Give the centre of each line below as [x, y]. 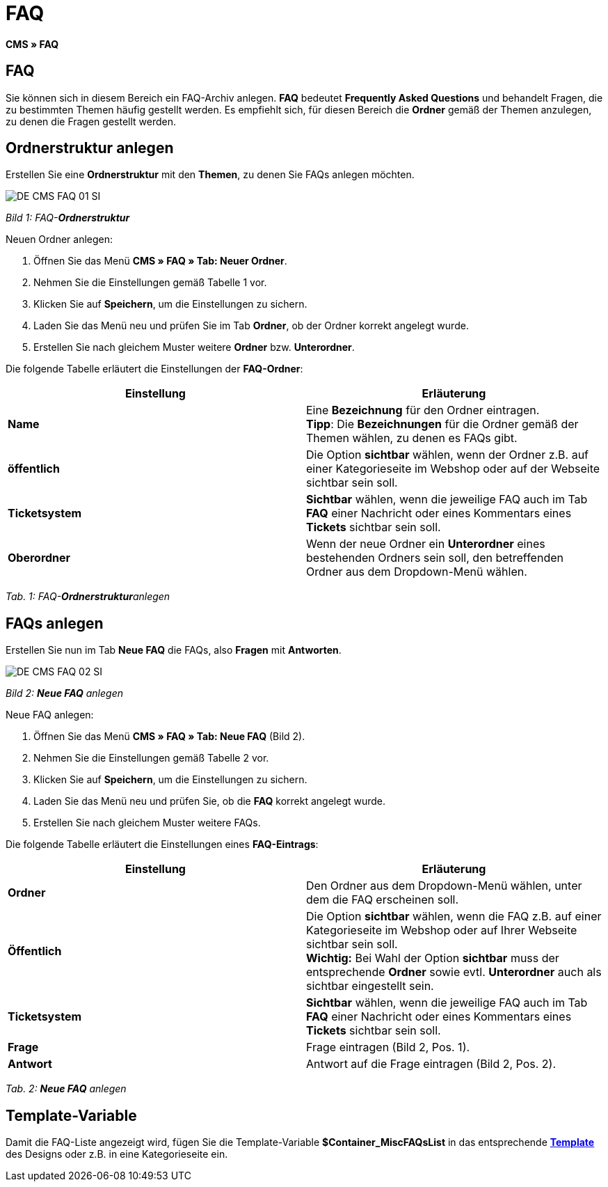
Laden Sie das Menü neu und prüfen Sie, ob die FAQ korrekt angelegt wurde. [210, 801]
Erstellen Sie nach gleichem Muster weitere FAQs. [147, 823]
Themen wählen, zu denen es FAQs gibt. [412, 438]
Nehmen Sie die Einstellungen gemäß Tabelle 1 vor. [150, 283]
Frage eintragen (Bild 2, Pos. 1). [388, 1047]
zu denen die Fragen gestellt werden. [91, 121]
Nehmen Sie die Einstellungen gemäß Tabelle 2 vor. [151, 758]
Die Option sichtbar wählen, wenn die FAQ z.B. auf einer [454, 917]
